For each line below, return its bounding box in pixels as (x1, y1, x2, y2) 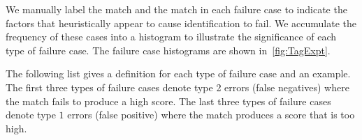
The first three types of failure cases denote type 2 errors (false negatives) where (6, 79, 349, 94)
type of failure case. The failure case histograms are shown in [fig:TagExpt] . (6, 42, 331, 57)
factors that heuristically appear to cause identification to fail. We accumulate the (6, 15, 357, 30)
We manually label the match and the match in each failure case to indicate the (6, 2, 347, 16)
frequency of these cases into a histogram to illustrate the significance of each (6, 29, 337, 44)
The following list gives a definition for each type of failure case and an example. (6, 66, 351, 81)
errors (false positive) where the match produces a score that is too (67, 107, 355, 122)
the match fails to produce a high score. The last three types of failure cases (6, 93, 331, 108)
